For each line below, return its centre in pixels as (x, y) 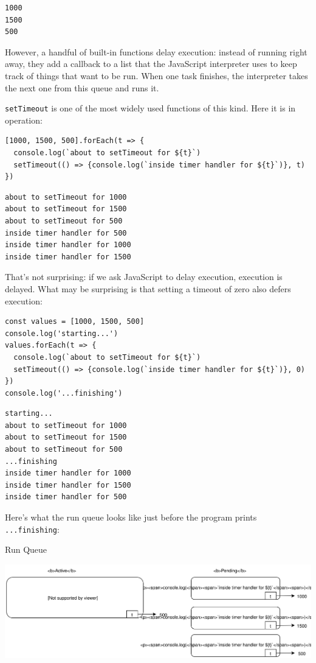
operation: (24, 120)
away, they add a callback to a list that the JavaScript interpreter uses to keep (151, 64)
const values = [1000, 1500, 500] (75, 322)
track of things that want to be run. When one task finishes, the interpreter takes (156, 75)
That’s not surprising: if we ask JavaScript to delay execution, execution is (144, 277)
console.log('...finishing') (64, 393)
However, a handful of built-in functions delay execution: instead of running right (156, 51)
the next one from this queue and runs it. (82, 87)
